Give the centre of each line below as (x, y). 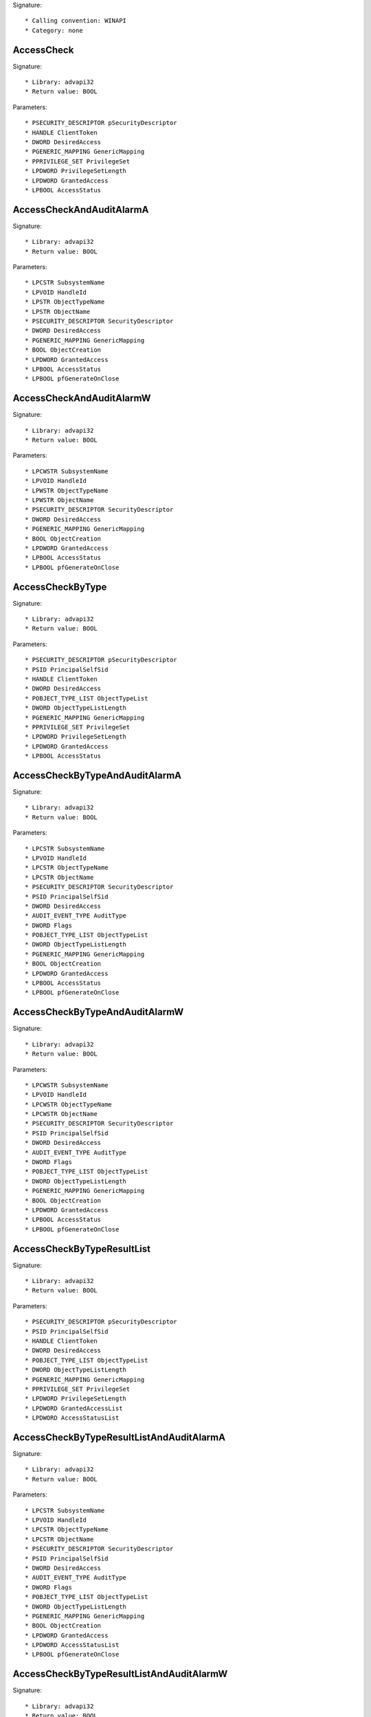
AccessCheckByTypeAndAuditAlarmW (98, 1012)
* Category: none (54, 30)
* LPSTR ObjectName (58, 311)
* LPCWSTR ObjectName (61, 1114)
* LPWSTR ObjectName (59, 500)
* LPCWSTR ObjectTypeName (69, 1104)
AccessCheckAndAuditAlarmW (82, 398)
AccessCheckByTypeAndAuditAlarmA (97, 775)
